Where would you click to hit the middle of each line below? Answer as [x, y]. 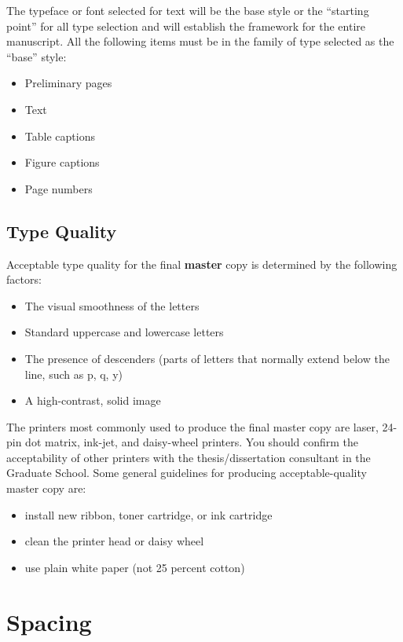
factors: [24, 279]
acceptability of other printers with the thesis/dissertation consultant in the [189, 457]
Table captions [60, 136]
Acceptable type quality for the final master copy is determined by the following [202, 264]
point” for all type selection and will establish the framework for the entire [186, 26]
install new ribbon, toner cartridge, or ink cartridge [148, 514]
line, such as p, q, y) [74, 374]
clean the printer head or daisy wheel [114, 541]
